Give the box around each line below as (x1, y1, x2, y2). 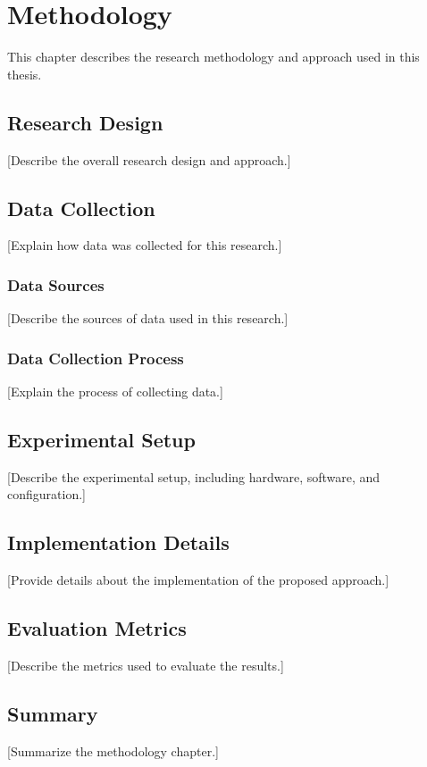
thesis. (7, 64, 42, 83)
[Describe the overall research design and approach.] (7, 150, 291, 169)
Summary (7, 699, 98, 727)
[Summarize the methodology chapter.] (7, 741, 219, 760)
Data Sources (7, 273, 105, 296)
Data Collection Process (7, 346, 184, 369)
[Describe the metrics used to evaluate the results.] (7, 655, 284, 674)
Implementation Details (7, 529, 230, 556)
